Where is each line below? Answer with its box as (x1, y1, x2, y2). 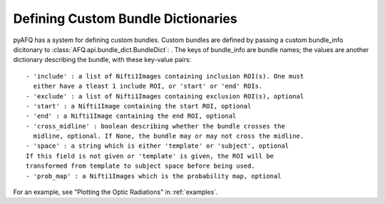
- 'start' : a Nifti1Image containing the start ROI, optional (26, 102, 252, 110)
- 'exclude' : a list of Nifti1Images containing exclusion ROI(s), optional (26, 92, 304, 100)
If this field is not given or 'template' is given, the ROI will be (26, 152, 274, 160)
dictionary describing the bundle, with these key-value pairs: (13, 56, 192, 64)
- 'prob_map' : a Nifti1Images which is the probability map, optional (26, 172, 282, 180)
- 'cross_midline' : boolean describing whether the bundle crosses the (26, 122, 285, 130)
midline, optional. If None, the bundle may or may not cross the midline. (33, 132, 304, 141)
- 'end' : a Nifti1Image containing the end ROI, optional (26, 112, 237, 121)
